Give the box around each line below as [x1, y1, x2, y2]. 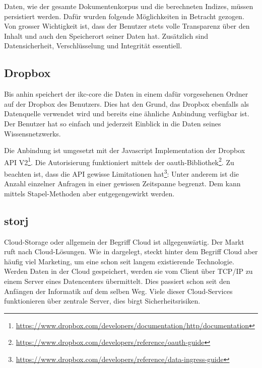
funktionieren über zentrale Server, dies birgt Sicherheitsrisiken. [4, 296, 201, 306]
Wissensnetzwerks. [4, 128, 61, 138]
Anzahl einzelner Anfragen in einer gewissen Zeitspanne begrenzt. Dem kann [4, 178, 241, 189]
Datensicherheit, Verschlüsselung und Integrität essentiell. [4, 40, 182, 51]
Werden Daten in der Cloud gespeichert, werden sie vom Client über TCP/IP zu [4, 266, 253, 276]
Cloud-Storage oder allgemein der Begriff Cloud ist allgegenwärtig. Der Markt [4, 236, 244, 247]
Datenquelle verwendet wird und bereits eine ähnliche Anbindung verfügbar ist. [4, 108, 249, 119]
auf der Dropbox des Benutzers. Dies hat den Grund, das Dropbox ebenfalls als [4, 98, 249, 109]
